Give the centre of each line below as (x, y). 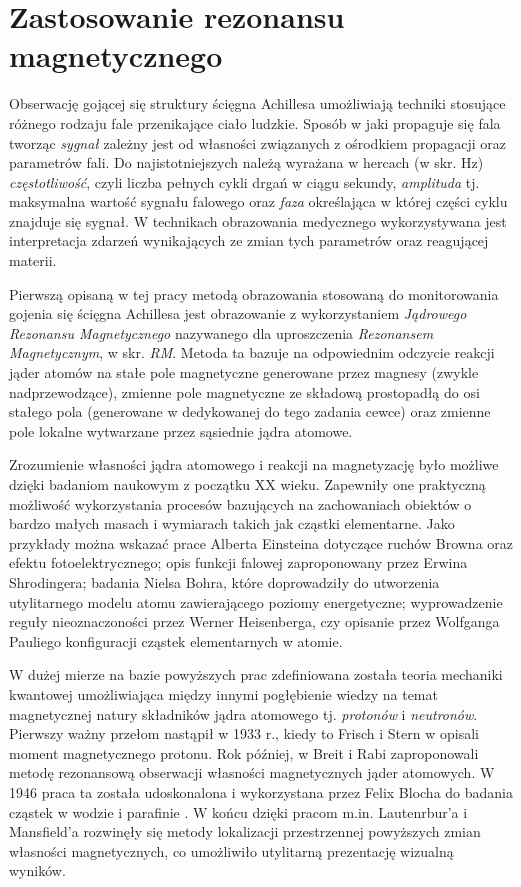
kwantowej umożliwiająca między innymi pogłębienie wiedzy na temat (223, 693)
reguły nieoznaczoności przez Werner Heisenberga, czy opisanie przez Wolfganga (254, 621)
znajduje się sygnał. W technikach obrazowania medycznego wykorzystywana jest (258, 220)
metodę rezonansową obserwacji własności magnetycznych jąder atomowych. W (252, 772)
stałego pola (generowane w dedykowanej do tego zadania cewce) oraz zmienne (250, 411)
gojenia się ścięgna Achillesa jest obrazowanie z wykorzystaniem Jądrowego (238, 313)
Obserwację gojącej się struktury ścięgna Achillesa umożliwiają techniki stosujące (257, 103)
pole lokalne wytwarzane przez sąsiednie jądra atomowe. (181, 430)
